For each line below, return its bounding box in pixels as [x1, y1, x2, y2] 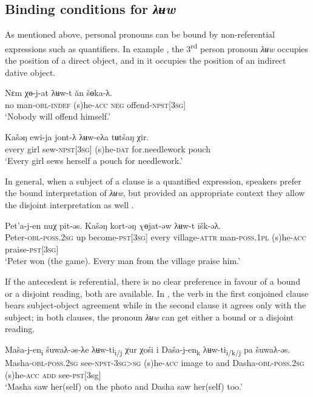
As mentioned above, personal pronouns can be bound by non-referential [5, 28, 275, 41]
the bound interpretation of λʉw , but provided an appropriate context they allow [5, 186, 305, 199]
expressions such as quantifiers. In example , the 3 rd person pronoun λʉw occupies [5, 40, 309, 55]
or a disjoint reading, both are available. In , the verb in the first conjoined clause [5, 287, 309, 299]
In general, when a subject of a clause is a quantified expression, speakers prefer [5, 174, 301, 187]
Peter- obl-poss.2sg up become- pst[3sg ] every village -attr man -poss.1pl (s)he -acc [5, 231, 306, 243]
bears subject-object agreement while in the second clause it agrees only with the [5, 299, 306, 311]
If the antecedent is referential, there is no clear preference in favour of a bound [5, 274, 300, 287]
